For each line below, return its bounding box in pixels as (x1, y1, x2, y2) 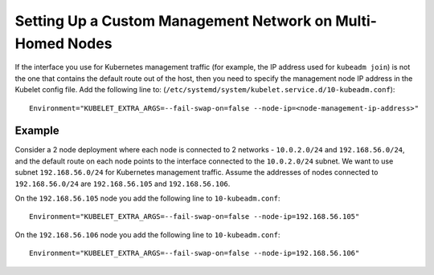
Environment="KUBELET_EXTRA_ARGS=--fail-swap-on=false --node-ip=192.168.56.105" (29, 212, 360, 221)
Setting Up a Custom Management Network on (14, 12, 333, 30)
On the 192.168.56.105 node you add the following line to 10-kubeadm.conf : (14, 193, 280, 203)
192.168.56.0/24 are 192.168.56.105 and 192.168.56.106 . (14, 179, 231, 188)
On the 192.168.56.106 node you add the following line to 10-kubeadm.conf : (14, 229, 280, 240)
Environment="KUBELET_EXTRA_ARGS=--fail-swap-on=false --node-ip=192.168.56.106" (29, 249, 360, 258)
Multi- (334, 12, 378, 30)
